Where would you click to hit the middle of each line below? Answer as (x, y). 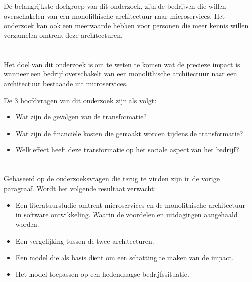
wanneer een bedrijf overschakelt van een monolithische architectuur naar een (121, 74)
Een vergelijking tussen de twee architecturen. (85, 241)
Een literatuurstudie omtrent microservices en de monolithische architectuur (130, 205)
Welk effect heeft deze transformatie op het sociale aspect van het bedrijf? (127, 150)
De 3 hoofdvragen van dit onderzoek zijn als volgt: (80, 100)
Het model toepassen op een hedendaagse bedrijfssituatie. (102, 274)
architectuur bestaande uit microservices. (66, 83)
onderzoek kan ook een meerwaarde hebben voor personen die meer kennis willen (126, 25)
